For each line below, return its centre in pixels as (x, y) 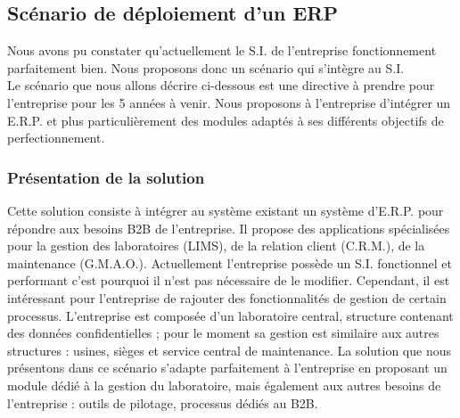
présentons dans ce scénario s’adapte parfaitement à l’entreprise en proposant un (227, 368)
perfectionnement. (56, 138)
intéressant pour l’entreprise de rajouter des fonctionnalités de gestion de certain (227, 297)
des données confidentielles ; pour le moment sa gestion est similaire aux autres (223, 333)
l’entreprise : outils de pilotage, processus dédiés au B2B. (163, 402)
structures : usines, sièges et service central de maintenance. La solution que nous (229, 350)
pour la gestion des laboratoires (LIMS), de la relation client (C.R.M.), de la (216, 246)
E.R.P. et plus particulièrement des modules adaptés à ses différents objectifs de (226, 120)
